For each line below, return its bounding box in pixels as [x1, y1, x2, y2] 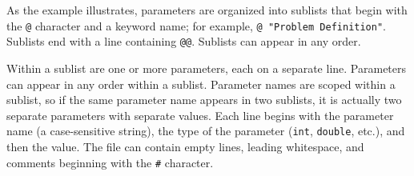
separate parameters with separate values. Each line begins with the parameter [6, 106, 394, 123]
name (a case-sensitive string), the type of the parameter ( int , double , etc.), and [6, 122, 405, 139]
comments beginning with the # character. [6, 154, 214, 170]
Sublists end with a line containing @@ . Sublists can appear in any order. [6, 33, 361, 50]
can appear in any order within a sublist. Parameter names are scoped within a [6, 75, 396, 92]
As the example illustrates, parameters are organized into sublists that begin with [6, 2, 408, 18]
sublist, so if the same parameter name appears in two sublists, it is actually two [6, 91, 402, 108]
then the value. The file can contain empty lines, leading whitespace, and [6, 138, 364, 154]
